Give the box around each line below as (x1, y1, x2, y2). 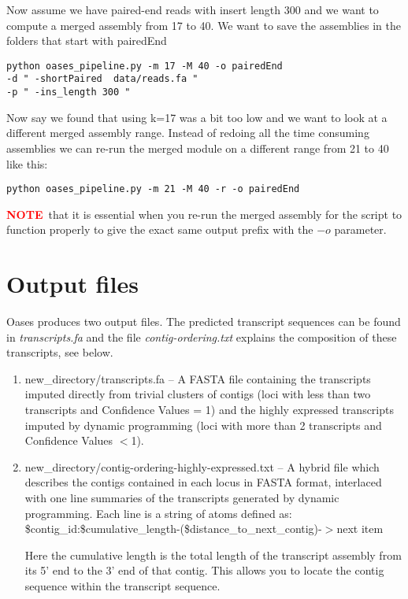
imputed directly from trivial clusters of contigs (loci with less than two (24, 386, 371, 402)
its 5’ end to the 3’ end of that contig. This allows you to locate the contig (24, 562, 384, 579)
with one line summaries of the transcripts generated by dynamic (24, 490, 339, 506)
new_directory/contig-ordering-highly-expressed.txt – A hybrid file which (24, 458, 380, 475)
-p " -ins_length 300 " (6, 87, 131, 98)
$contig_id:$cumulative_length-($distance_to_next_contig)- (24, 520, 322, 537)
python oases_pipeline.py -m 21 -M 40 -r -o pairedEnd (6, 183, 300, 195)
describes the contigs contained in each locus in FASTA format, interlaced (24, 474, 382, 490)
